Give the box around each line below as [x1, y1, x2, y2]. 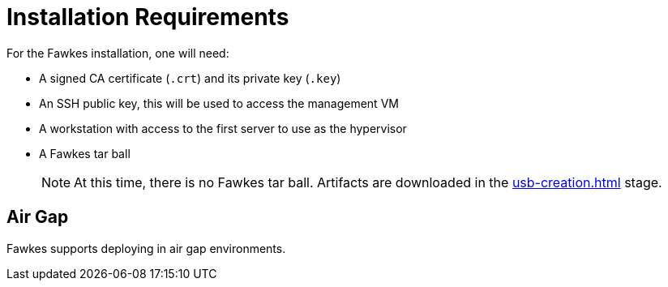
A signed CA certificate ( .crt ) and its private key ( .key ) [39, 71, 341, 85]
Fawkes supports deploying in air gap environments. [6, 241, 286, 255]
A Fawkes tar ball [39, 146, 131, 161]
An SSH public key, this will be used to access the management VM [39, 96, 399, 110]
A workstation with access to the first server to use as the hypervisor [39, 121, 407, 135]
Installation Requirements [6, 3, 289, 31]
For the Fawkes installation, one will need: [6, 45, 229, 60]
